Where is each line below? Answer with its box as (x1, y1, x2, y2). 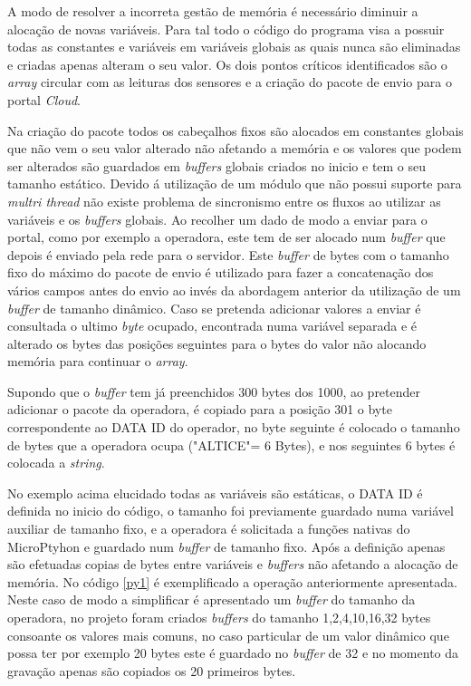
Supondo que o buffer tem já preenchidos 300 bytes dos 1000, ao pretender (7, 382, 421, 401)
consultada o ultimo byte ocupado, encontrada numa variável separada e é (7, 316, 418, 335)
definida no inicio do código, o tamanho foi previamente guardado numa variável (7, 501, 454, 520)
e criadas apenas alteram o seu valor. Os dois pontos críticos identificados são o (7, 54, 447, 73)
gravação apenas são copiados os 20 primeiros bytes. (7, 661, 296, 680)
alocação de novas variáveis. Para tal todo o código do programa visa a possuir (7, 19, 445, 38)
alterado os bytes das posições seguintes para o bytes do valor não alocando (7, 333, 427, 353)
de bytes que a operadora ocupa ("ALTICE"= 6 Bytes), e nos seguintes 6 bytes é (7, 435, 456, 454)
